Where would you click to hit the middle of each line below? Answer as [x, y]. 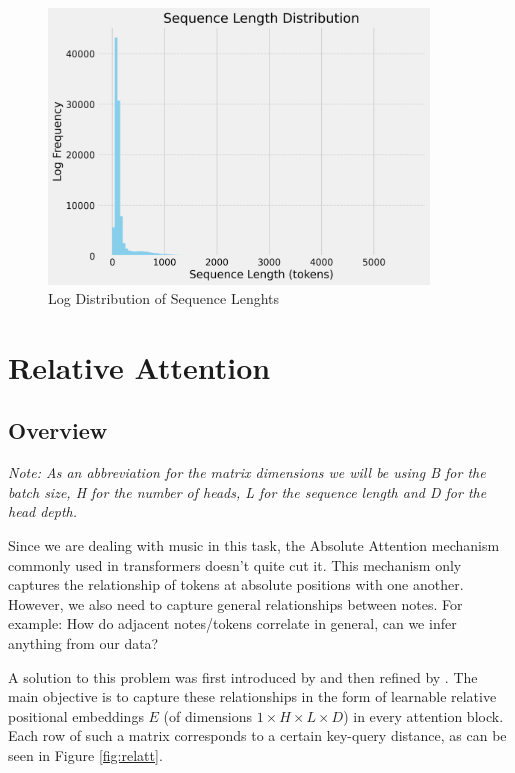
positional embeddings [76, 715]
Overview [58, 430]
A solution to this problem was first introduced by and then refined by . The [243, 676]
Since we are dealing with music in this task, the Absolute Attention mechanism [254, 545]
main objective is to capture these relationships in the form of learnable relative [252, 696]
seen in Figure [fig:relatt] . [85, 754]
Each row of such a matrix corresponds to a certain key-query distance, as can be [257, 735]
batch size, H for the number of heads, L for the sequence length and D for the [247, 491]
